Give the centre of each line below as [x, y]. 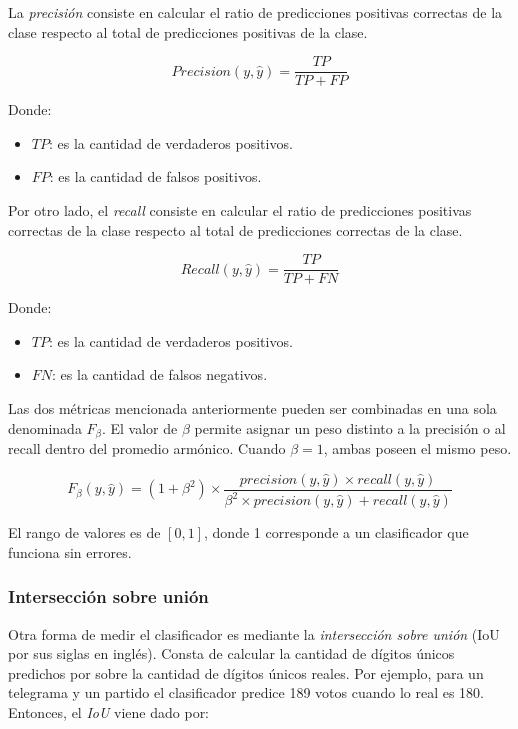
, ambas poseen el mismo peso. [417, 448]
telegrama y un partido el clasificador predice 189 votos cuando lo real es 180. [246, 692]
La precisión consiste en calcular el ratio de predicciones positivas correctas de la [255, 12]
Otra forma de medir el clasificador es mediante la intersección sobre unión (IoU [254, 633]
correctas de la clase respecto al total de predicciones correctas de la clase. [235, 229]
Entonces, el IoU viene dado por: [109, 711]
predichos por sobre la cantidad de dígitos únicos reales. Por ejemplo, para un [246, 672]
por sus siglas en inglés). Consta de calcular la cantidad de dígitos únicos [231, 653]
